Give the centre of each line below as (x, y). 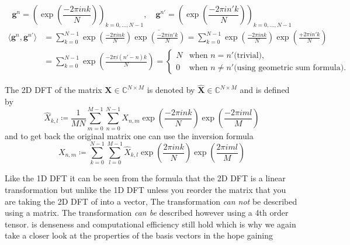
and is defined (265, 90)
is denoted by (171, 90)
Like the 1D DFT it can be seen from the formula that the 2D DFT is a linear (145, 178)
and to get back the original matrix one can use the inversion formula (129, 135)
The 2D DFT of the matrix (53, 90)
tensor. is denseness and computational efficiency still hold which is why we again (150, 224)
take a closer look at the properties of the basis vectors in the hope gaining (139, 235)
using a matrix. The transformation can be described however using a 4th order (147, 213)
